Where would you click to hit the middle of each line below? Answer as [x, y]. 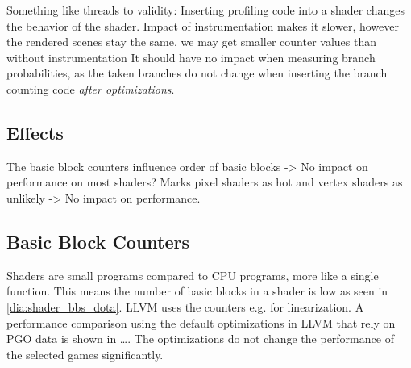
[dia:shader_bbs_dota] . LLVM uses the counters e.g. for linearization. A [185, 306]
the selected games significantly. [85, 354]
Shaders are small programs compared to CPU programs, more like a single [193, 275]
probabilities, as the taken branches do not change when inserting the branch [197, 73]
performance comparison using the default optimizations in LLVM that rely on [201, 322]
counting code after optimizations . [91, 88]
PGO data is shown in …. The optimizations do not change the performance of [200, 339]
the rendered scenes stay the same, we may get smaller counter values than [192, 42]
